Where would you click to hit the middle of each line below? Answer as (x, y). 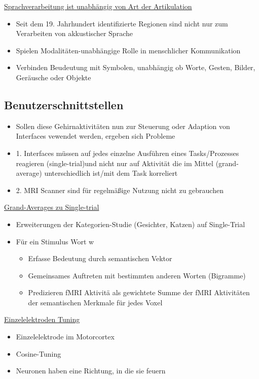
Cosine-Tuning (39, 353)
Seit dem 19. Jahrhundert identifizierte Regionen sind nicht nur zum (122, 23)
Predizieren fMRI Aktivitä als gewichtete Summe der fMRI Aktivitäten (139, 292)
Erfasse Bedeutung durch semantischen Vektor (100, 258)
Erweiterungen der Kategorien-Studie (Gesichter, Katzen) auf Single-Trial (131, 224)
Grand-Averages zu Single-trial (52, 207)
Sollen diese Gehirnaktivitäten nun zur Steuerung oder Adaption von (123, 126)
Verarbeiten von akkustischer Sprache (74, 33)
